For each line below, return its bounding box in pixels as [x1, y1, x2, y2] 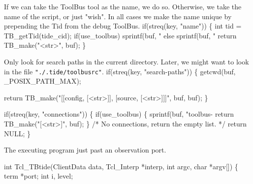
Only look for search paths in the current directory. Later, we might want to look [4, 56, 249, 66]
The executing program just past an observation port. [4, 145, 166, 155]
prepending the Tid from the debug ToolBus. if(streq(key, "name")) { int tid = [4, 21, 242, 31]
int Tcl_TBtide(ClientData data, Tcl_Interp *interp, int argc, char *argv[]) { [4, 161, 238, 171]
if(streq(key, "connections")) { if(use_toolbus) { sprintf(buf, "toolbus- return [4, 109, 234, 119]
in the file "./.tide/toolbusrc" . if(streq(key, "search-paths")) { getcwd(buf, [4, 66, 236, 76]
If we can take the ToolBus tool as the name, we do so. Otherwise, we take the [4, 1, 242, 11]
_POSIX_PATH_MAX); [4, 76, 81, 86]
